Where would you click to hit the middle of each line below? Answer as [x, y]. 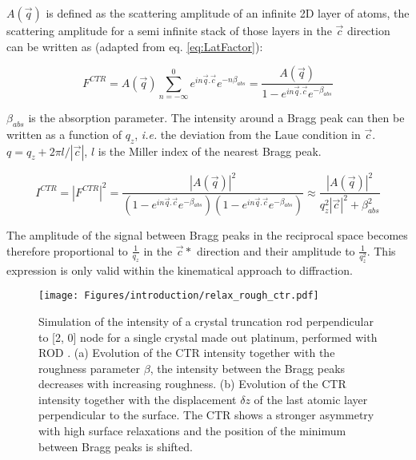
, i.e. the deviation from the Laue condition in [248, 134]
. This [381, 250]
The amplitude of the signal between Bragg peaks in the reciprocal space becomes [207, 234]
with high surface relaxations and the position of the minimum [192, 431]
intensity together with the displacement [138, 399]
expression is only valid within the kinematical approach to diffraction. [180, 270]
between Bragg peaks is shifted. [116, 446]
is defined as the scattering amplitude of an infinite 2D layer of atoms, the [228, 13]
